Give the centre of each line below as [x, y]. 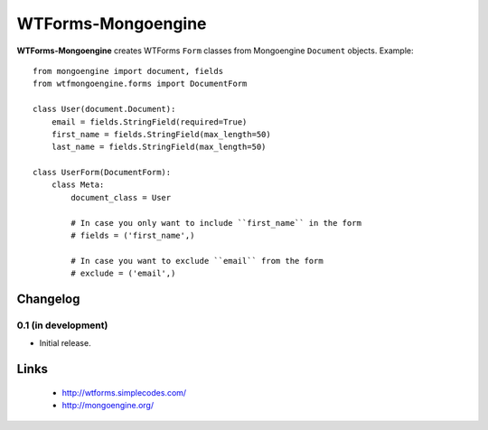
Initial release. [65, 343]
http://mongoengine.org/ [108, 406]
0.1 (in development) [62, 325]
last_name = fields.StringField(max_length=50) [159, 147]
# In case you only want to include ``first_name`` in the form [216, 223]
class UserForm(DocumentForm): [102, 173]
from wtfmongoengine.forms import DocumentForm [140, 84]
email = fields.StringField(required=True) [149, 122]
